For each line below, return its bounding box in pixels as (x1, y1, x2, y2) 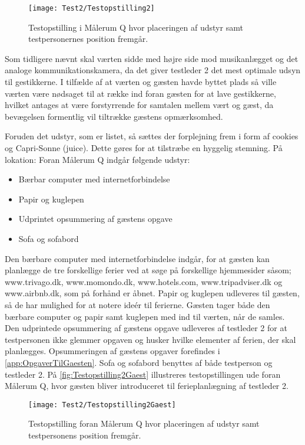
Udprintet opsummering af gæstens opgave (18, 212, 173, 225)
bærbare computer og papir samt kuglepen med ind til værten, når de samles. (5, 310, 285, 322)
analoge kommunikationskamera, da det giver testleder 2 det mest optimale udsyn (5, 64, 301, 76)
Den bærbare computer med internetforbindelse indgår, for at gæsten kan (5, 252, 270, 264)
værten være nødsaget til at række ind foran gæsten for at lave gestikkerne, (5, 87, 276, 99)
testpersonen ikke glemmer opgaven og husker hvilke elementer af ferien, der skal (5, 333, 296, 345)
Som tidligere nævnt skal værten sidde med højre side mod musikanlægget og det (5, 52, 299, 64)
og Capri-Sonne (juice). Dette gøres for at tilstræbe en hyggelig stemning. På (5, 142, 283, 153)
